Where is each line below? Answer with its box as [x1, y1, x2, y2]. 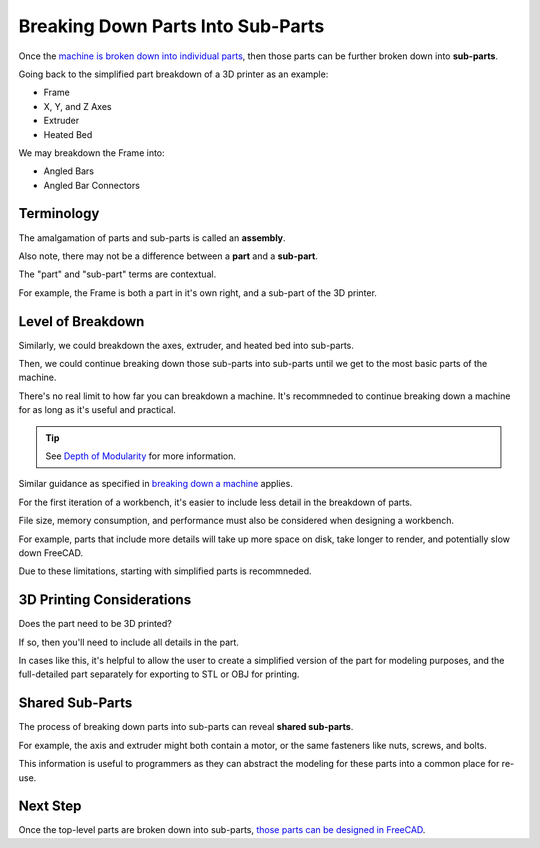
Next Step [18, 798, 82, 815]
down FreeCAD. [18, 546, 84, 559]
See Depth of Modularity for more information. [45, 450, 237, 462]
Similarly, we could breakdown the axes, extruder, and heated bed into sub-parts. [18, 339, 354, 351]
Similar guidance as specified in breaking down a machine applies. [18, 478, 294, 490]
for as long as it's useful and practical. [18, 404, 177, 416]
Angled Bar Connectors [43, 179, 140, 191]
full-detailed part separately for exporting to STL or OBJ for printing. [18, 668, 300, 680]
